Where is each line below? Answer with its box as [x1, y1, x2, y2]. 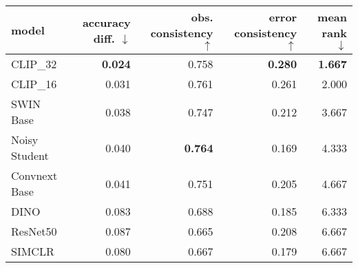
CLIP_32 [11, 56, 57, 72]
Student [11, 147, 49, 163]
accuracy [82, 14, 131, 30]
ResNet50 [11, 223, 57, 239]
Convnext [11, 167, 58, 183]
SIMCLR [11, 243, 54, 259]
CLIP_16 [11, 76, 57, 92]
